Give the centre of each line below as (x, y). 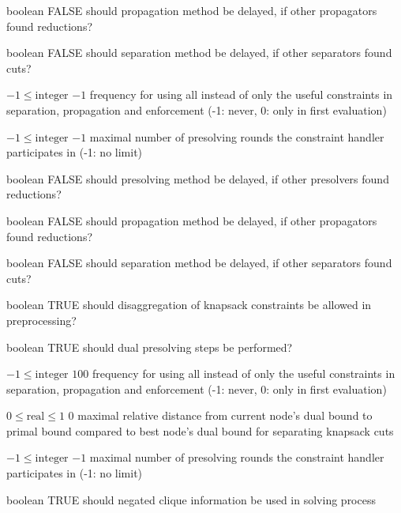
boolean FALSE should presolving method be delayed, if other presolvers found (198, 178)
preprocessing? (41, 320)
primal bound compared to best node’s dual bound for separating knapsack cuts (200, 430)
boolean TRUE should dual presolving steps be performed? (150, 347)
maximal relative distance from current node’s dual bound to (225, 415)
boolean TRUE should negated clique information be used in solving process (191, 499)
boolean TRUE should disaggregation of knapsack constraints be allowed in (189, 305)
